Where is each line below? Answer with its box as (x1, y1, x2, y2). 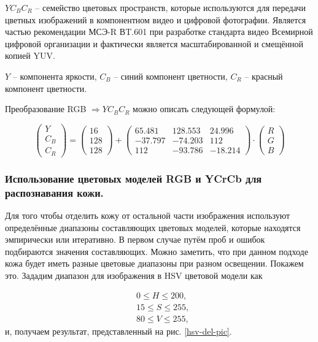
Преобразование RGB (5, 102, 87, 115)
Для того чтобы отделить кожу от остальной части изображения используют (5, 208, 290, 221)
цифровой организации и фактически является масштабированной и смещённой (5, 37, 303, 50)
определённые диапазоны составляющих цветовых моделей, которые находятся (5, 221, 301, 234)
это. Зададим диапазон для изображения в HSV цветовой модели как (5, 268, 263, 281)
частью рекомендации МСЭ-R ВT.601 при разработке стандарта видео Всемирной (5, 25, 313, 38)
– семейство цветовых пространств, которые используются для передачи (35, 1, 306, 13)
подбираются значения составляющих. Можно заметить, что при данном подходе (5, 245, 308, 257)
